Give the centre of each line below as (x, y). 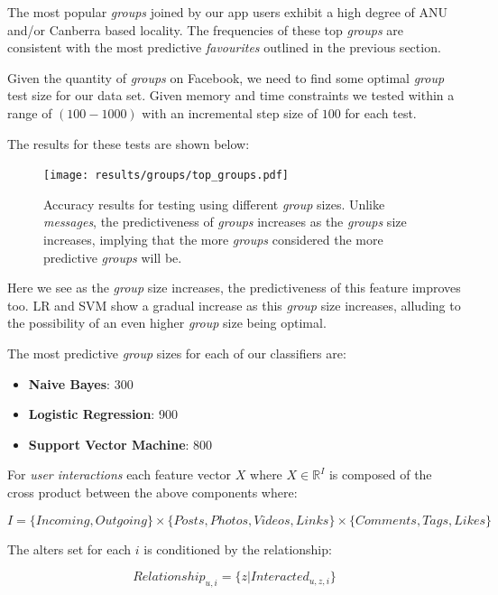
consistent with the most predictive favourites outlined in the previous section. (224, 47)
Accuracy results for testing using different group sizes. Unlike (214, 204)
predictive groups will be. (113, 257)
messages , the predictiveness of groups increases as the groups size (225, 222)
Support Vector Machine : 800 (120, 444)
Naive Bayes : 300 (81, 383)
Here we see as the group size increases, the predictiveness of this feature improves (234, 288)
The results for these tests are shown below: (129, 143)
